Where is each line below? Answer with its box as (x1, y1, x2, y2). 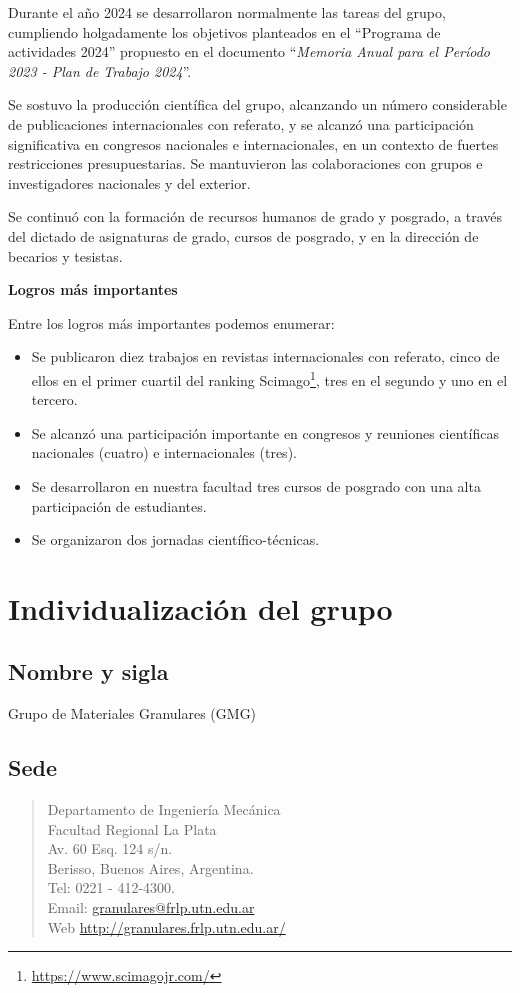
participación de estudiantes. (31, 495, 207, 516)
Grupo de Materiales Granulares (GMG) (8, 703, 257, 724)
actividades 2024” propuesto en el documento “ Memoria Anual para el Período (8, 41, 491, 62)
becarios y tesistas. (8, 245, 123, 266)
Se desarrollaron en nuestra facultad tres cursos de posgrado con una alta (31, 475, 481, 496)
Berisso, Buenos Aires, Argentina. (47, 857, 254, 878)
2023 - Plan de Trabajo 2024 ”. (8, 60, 192, 81)
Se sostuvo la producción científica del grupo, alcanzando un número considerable (8, 94, 507, 115)
